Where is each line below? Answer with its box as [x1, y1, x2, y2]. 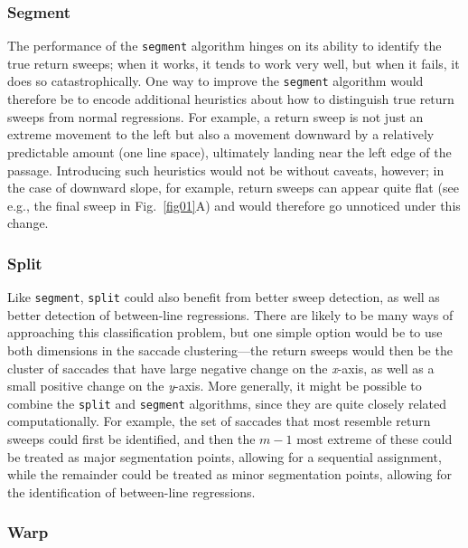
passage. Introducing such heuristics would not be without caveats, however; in [7, 160, 445, 179]
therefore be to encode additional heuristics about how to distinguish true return [7, 90, 454, 109]
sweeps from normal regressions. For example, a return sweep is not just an [7, 107, 424, 126]
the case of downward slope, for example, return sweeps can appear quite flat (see [7, 178, 459, 197]
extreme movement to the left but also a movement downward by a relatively [7, 125, 435, 144]
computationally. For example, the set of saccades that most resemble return [7, 411, 431, 430]
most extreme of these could [296, 429, 453, 448]
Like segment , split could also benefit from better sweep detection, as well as [7, 288, 440, 307]
